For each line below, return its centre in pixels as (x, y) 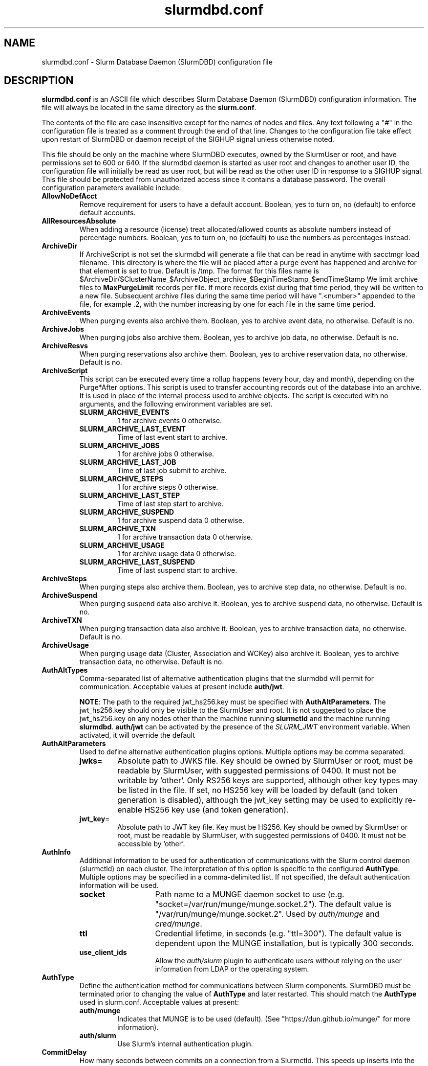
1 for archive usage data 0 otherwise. (177, 554)
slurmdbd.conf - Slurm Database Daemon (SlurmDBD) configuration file (157, 62)
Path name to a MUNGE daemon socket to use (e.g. (250, 895)
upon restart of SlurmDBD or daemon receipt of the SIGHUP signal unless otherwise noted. (188, 139)
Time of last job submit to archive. (172, 471)
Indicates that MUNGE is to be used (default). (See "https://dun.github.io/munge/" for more (264, 1019)
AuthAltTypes (65, 670)
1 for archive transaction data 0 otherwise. (185, 537)
